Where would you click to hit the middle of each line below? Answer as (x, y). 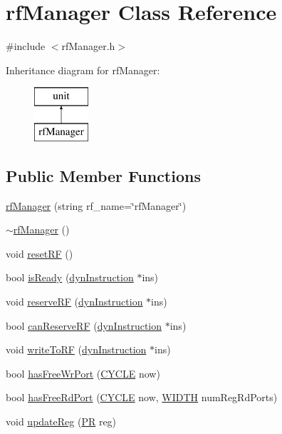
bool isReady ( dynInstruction (70, 277)
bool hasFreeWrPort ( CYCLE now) (83, 373)
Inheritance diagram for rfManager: (83, 70)
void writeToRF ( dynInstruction (76, 349)
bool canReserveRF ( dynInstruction (84, 325)
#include (26, 46)
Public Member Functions (103, 175)
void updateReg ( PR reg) (61, 422)
